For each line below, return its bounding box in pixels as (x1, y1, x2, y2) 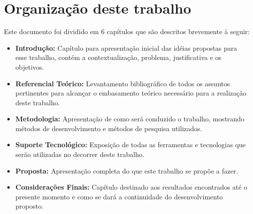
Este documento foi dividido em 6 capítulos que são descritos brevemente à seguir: (4, 26, 250, 37)
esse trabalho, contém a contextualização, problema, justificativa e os (15, 52, 222, 62)
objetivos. (15, 61, 44, 72)
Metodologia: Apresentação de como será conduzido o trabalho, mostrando (15, 114, 245, 124)
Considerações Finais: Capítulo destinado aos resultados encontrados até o (15, 182, 248, 192)
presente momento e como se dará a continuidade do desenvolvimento (15, 191, 223, 201)
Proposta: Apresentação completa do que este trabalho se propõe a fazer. (15, 165, 238, 175)
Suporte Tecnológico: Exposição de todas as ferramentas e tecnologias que (15, 139, 246, 150)
